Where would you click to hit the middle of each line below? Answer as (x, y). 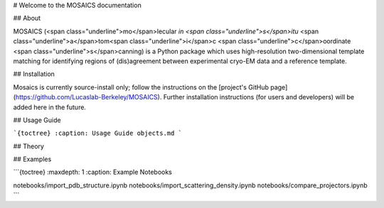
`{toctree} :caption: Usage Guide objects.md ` (98, 133)
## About (27, 18)
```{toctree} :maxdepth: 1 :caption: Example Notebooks (92, 172)
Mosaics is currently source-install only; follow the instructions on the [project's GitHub (141, 87)
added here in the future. (50, 107)
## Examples (32, 159)
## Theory (28, 146)
